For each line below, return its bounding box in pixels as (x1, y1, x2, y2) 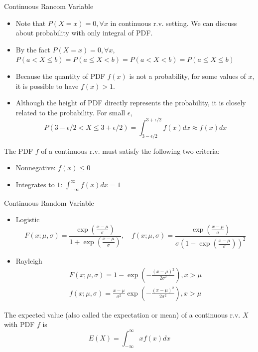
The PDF (4, 145, 33, 156)
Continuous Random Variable (4, 197, 94, 208)
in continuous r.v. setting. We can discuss (110, 17, 237, 28)
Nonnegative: (15, 162, 56, 173)
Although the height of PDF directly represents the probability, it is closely (15, 97, 246, 108)
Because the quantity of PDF (15, 70, 105, 81)
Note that (15, 17, 46, 28)
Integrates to (15, 179, 55, 189)
